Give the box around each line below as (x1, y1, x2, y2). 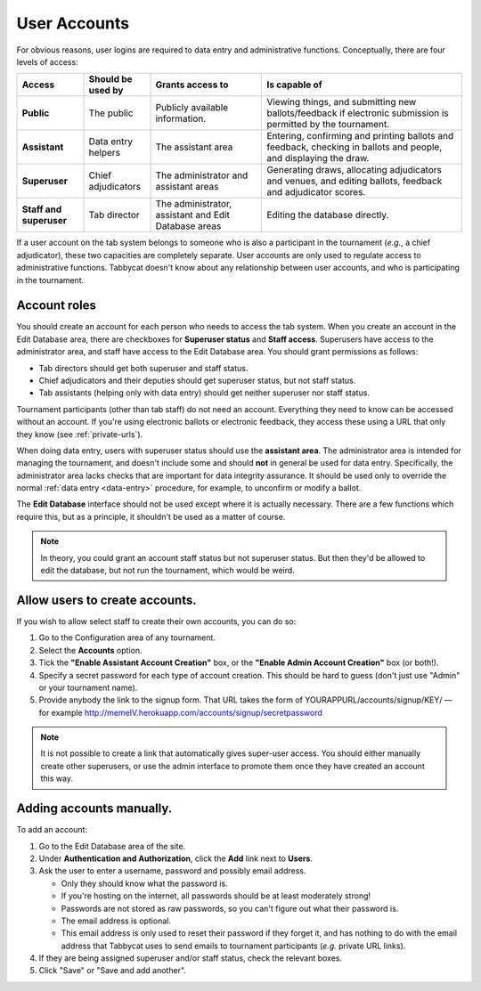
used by (88, 85, 124, 97)
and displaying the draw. (266, 152, 370, 165)
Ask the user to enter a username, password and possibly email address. (38, 865, 306, 876)
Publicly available (155, 102, 229, 114)
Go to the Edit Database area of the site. (38, 841, 186, 851)
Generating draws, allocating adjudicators (266, 164, 443, 176)
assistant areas (155, 181, 219, 193)
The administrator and (155, 169, 249, 182)
